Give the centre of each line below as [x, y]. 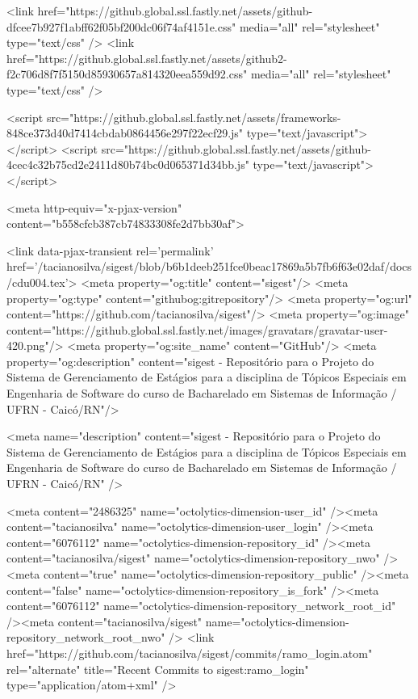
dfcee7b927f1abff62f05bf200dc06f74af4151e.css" [121, 26]
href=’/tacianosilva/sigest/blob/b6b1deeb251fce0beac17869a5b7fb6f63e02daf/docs [209, 266]
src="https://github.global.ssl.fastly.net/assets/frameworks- [194, 117]
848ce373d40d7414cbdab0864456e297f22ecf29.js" [125, 133]
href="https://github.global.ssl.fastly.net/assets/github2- [147, 58]
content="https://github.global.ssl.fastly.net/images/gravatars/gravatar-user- [197, 329]
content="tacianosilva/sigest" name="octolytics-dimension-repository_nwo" [193, 558]
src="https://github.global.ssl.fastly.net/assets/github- [236, 148]
